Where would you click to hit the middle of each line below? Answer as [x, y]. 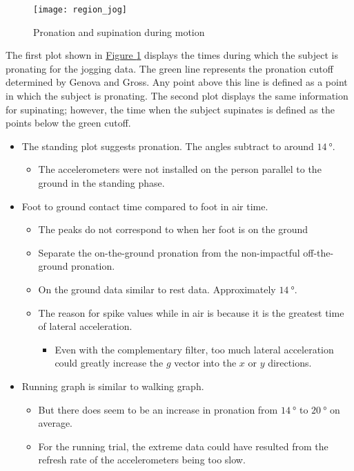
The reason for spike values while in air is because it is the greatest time [191, 312]
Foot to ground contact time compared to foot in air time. [145, 206]
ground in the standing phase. [101, 183]
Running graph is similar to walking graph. [113, 386]
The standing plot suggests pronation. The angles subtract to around [168, 146]
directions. [290, 363]
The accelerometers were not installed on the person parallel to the [180, 169]
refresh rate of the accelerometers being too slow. [142, 460]
